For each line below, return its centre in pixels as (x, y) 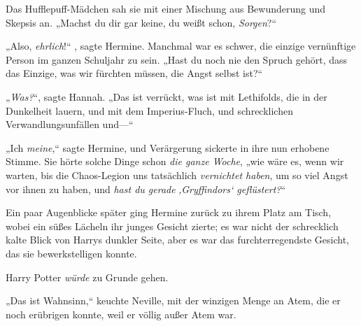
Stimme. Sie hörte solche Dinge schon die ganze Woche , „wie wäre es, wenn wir (175, 161)
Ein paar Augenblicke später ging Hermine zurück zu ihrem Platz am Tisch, (169, 212)
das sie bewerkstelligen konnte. (71, 253)
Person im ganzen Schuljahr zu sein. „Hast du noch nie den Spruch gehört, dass (177, 59)
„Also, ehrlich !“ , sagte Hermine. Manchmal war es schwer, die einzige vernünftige (181, 46)
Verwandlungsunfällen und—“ (70, 124)
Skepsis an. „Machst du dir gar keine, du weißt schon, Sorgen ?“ (141, 22)
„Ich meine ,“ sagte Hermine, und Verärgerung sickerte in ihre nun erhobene (168, 147)
